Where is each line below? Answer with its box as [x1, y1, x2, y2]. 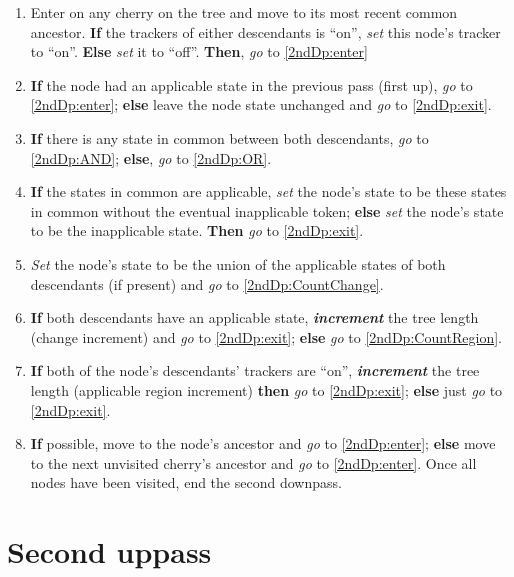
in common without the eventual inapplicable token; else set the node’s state [30, 200, 504, 221]
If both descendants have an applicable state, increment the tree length [30, 307, 479, 328]
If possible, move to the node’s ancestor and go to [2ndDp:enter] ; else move [30, 433, 496, 454]
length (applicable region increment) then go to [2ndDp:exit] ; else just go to [30, 379, 503, 400]
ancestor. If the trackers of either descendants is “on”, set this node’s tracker [30, 21, 501, 42]
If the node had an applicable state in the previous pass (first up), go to [30, 74, 473, 95]
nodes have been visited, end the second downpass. [30, 472, 342, 493]
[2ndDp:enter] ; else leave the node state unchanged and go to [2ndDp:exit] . [30, 94, 492, 115]
